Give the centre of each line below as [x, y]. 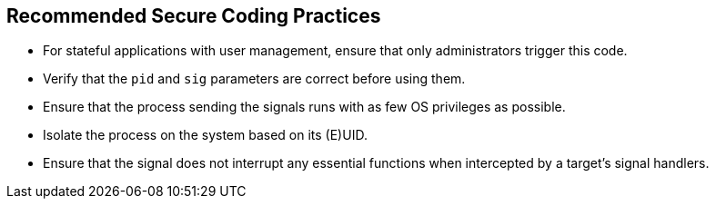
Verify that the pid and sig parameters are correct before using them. [254, 79]
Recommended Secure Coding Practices [194, 16]
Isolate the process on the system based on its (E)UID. [205, 135]
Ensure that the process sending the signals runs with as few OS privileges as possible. [304, 107]
